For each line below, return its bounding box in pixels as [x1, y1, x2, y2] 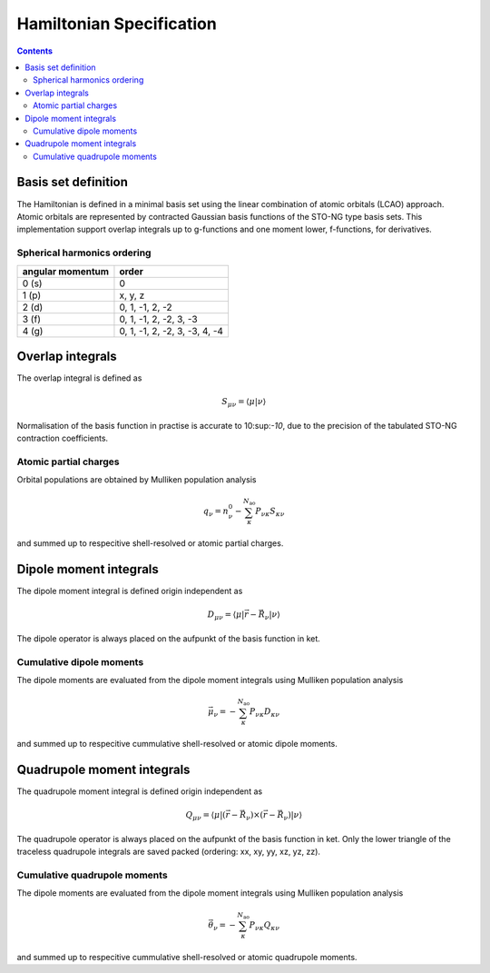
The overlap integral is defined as [16, 372, 142, 383]
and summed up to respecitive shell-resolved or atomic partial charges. [16, 538, 284, 549]
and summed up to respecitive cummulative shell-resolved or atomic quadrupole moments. [16, 951, 358, 962]
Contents [16, 45, 54, 56]
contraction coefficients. [16, 432, 109, 444]
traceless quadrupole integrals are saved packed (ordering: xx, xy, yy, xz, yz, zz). [16, 846, 321, 858]
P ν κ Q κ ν [249, 919, 280, 932]
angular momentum [22, 264, 109, 277]
